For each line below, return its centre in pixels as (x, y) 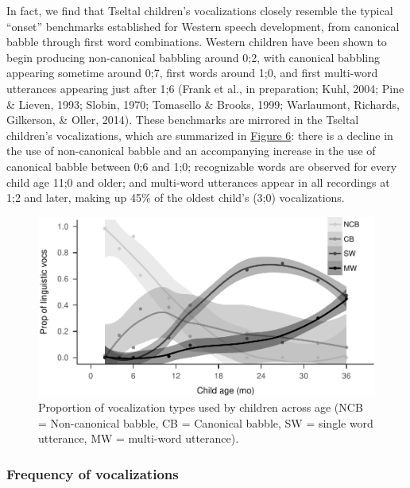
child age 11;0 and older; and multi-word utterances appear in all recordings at (198, 182)
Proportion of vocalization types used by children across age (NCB (201, 407)
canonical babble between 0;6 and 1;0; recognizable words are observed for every (202, 166)
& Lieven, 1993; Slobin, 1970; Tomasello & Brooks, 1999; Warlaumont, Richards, (203, 104)
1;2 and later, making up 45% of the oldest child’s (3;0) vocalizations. (176, 198)
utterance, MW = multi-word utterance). (139, 438)
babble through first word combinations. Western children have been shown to (197, 42)
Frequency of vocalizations (93, 473)
